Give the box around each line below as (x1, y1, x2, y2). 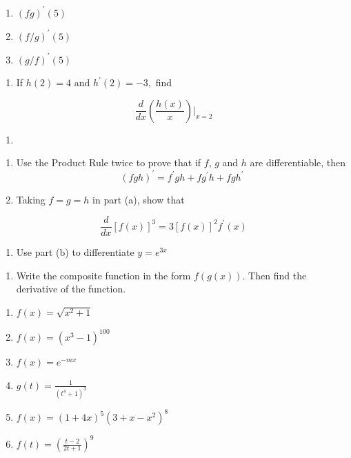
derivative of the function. (16, 281, 126, 296)
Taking (16, 192, 46, 206)
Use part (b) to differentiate (16, 245, 134, 259)
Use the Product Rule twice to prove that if (16, 155, 201, 170)
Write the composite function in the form (16, 268, 191, 282)
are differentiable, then (250, 155, 346, 170)
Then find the (248, 268, 307, 282)
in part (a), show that (92, 192, 185, 206)
